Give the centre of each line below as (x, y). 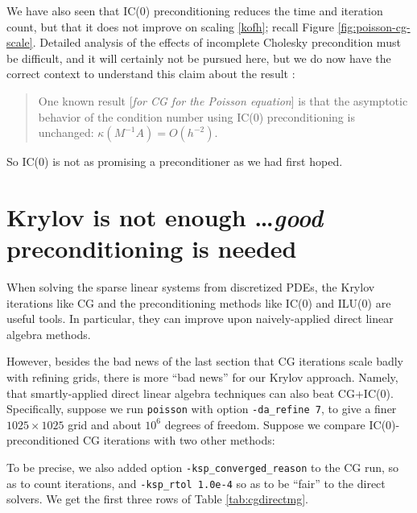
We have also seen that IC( (73, 10)
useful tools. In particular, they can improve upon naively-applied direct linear (200, 319)
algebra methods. (49, 334)
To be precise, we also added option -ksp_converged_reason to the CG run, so (203, 467)
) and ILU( (335, 302)
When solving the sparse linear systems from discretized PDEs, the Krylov (191, 287)
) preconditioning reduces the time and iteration (264, 10)
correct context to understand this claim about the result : (151, 74)
